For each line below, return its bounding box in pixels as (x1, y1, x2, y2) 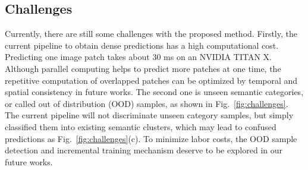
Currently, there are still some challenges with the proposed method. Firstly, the (5, 27, 297, 40)
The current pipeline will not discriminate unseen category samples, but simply (5, 109, 294, 121)
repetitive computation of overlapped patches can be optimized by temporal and (5, 74, 298, 86)
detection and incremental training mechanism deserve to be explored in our (5, 144, 283, 156)
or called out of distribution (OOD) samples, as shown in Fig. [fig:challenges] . (5, 97, 288, 109)
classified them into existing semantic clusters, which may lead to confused (5, 120, 276, 133)
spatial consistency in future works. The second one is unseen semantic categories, (5, 86, 304, 98)
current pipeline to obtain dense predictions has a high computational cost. (5, 39, 279, 51)
